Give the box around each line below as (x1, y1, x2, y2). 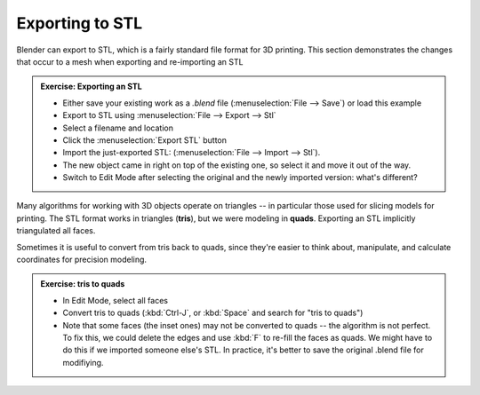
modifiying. (62, 357, 104, 367)
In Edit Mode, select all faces (62, 295, 169, 305)
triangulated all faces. (16, 225, 96, 236)
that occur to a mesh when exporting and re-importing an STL (16, 56, 244, 67)
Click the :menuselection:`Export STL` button (62, 134, 227, 146)
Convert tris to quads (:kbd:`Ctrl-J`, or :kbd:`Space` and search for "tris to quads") (62, 307, 364, 319)
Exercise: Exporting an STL (40, 81, 142, 92)
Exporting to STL (16, 13, 143, 33)
